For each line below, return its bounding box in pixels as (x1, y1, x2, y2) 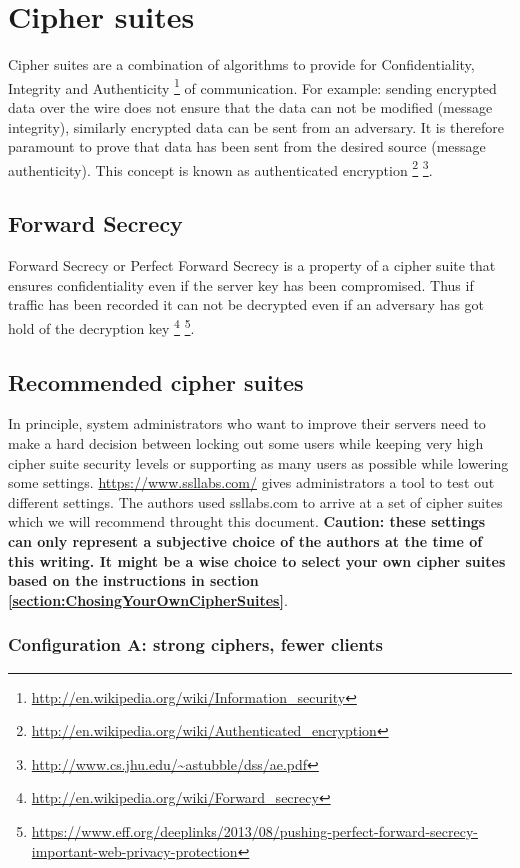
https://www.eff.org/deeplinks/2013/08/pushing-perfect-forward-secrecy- (31, 820, 478, 841)
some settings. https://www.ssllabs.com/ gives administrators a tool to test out (8, 472, 495, 493)
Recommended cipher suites (8, 366, 304, 397)
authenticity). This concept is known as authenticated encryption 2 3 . (8, 156, 433, 180)
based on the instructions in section (8, 570, 259, 591)
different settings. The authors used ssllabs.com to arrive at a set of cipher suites (8, 491, 503, 512)
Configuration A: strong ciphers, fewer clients (8, 632, 383, 657)
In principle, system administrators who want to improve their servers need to (8, 413, 486, 434)
